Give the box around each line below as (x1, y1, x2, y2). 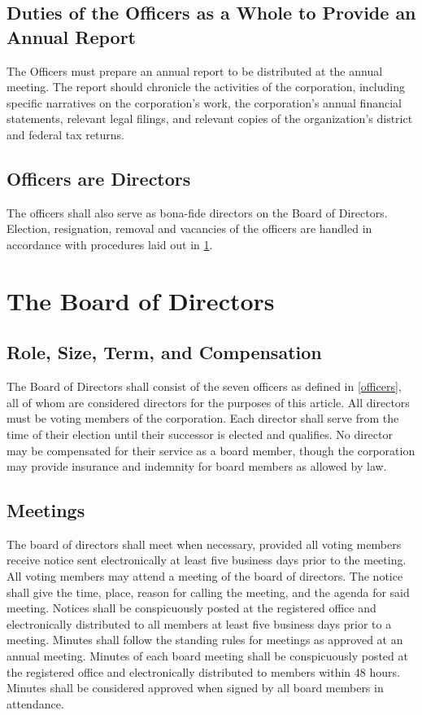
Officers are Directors (7, 165, 191, 191)
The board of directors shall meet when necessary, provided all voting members (7, 535, 402, 552)
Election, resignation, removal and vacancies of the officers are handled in (7, 220, 372, 237)
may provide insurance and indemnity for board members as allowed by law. (7, 458, 387, 475)
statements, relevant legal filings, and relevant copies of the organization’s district (7, 110, 413, 127)
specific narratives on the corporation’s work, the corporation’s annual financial (7, 94, 402, 111)
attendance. (7, 695, 64, 712)
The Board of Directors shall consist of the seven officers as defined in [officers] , (7, 378, 402, 395)
